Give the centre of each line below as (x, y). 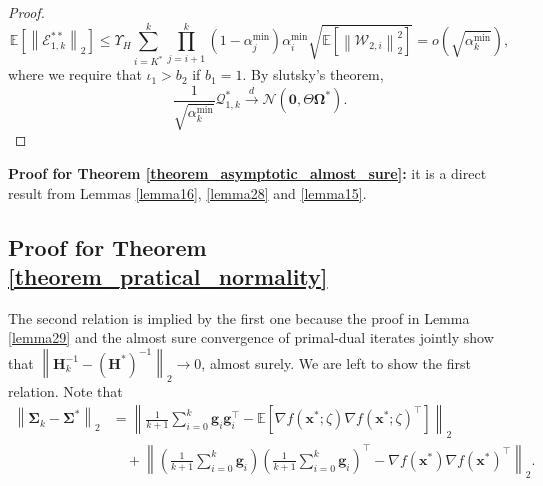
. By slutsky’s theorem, (313, 74)
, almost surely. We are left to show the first (336, 362)
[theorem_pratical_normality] (168, 275)
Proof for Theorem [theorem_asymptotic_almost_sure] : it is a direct (247, 172)
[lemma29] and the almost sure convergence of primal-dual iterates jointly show (251, 337)
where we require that (75, 74)
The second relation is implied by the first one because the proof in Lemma (239, 317)
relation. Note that (65, 390)
